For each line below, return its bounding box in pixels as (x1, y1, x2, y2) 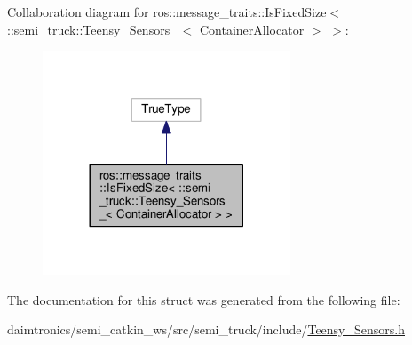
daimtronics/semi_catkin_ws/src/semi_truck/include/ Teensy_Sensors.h (7, 320, 405, 339)
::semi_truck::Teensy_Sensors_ (7, 20, 179, 38)
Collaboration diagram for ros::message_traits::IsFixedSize (7, 3, 327, 20)
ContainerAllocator (199, 20, 305, 38)
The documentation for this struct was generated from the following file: (7, 290, 400, 309)
